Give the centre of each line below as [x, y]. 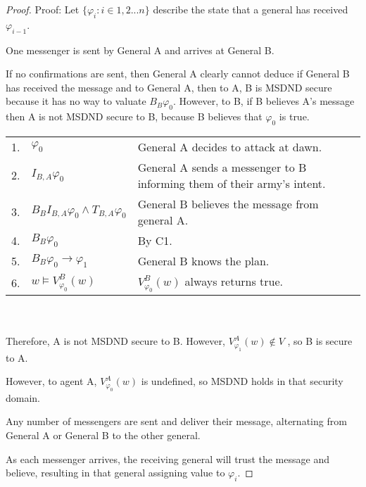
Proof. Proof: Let [43, 9]
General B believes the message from [228, 203]
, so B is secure [320, 341]
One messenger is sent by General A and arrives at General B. [140, 50]
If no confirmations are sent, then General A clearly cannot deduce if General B [178, 74]
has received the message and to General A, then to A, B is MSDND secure [169, 87]
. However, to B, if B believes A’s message [264, 101]
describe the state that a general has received [251, 9]
